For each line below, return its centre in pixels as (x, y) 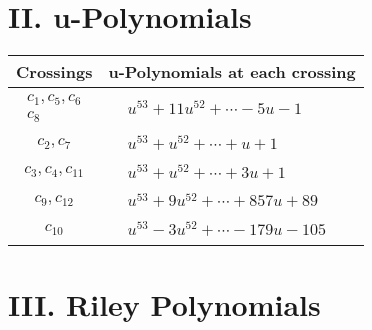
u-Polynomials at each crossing (232, 72)
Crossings (54, 72)
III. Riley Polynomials (164, 303)
